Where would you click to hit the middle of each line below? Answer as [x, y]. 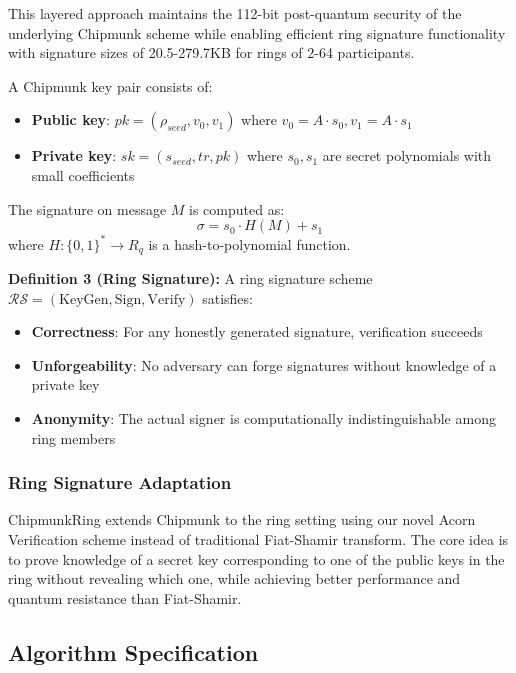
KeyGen [84, 299]
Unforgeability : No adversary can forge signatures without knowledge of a [264, 364]
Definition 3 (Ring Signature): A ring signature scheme [190, 278]
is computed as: [237, 208]
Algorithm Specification [133, 651]
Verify [166, 299]
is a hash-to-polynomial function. [249, 243]
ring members [73, 437]
